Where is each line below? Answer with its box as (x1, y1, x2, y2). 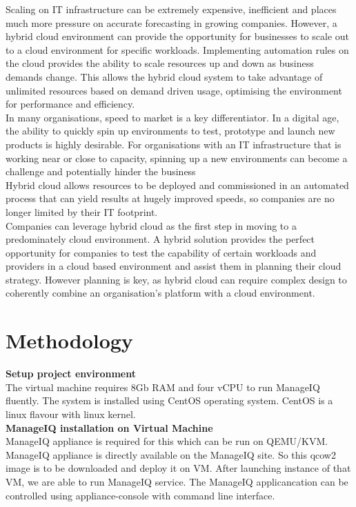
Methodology (6, 326, 133, 355)
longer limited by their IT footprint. (6, 204, 158, 219)
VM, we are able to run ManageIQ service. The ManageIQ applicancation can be (6, 474, 348, 488)
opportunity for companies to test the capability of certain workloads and (6, 245, 317, 259)
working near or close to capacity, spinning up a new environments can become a (6, 150, 348, 165)
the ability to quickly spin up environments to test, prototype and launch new (6, 123, 335, 138)
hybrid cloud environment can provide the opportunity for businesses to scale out (6, 29, 350, 43)
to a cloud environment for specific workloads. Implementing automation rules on (6, 42, 349, 57)
